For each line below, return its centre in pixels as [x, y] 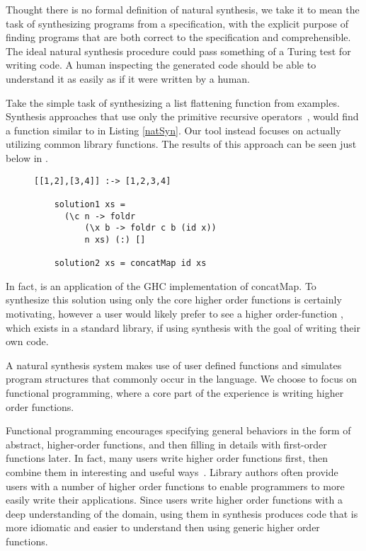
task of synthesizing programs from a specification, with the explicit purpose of [177, 23]
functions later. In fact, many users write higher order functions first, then [167, 458]
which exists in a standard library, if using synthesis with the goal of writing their [183, 327]
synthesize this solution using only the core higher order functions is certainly [174, 300]
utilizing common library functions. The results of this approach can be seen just [181, 144]
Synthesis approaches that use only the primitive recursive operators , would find [182, 116]
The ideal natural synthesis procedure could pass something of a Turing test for [178, 51]
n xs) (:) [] [115, 239]
